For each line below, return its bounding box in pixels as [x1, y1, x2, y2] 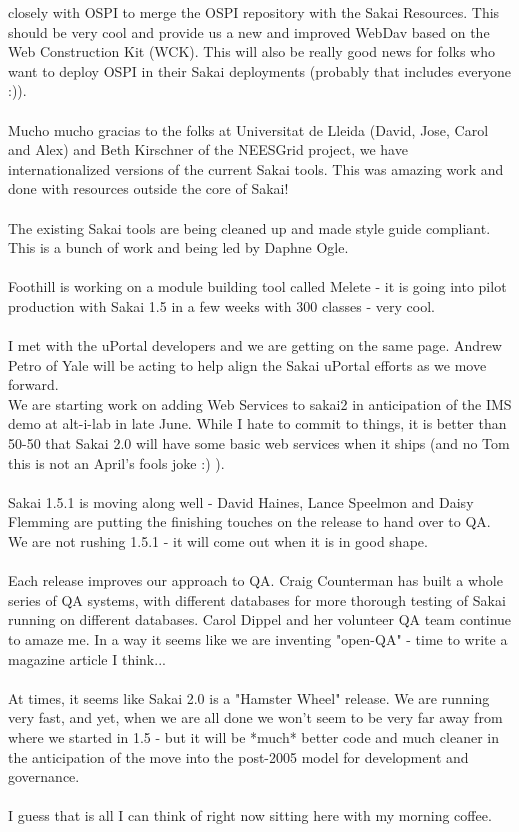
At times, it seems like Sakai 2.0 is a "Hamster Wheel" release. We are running [8, 687, 490, 708]
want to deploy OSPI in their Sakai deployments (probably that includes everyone [8, 60, 511, 81]
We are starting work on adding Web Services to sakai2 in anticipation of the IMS [8, 393, 512, 414]
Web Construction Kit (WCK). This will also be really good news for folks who [8, 41, 496, 62]
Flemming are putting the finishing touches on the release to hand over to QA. [8, 511, 491, 532]
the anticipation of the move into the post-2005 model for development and [8, 746, 469, 767]
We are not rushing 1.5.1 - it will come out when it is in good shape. [8, 531, 428, 552]
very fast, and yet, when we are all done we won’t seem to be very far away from [8, 707, 503, 728]
